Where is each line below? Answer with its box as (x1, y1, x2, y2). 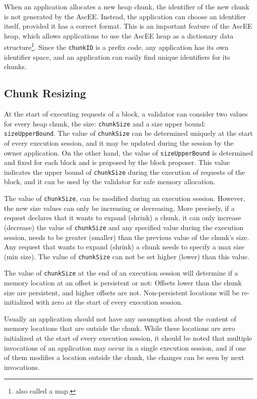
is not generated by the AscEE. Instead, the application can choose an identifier (4, 11, 246, 21)
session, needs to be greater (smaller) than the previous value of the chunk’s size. (4, 232, 249, 242)
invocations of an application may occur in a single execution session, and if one (4, 342, 246, 353)
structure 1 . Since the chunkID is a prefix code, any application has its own (4, 40, 229, 52)
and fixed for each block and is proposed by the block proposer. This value (4, 157, 230, 167)
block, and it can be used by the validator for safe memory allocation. (4, 176, 215, 187)
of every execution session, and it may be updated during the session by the (4, 137, 234, 148)
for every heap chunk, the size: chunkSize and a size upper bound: (4, 118, 206, 128)
